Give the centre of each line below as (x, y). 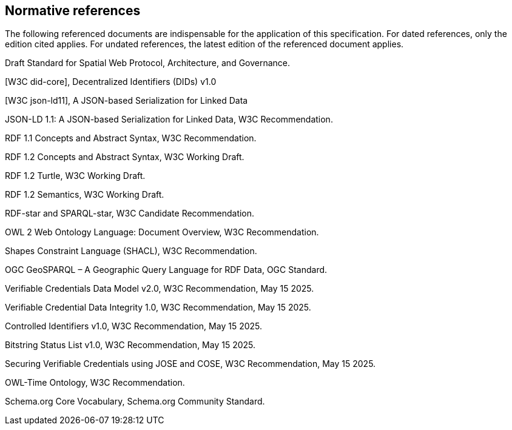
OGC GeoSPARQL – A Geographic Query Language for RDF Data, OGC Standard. (166, 270)
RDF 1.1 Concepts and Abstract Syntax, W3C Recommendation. (131, 138)
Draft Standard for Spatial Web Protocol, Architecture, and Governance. (148, 63)
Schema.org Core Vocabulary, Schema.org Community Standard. (135, 401)
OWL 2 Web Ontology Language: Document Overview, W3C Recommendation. (162, 232)
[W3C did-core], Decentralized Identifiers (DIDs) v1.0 (111, 82)
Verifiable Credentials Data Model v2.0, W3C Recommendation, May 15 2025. (160, 289)
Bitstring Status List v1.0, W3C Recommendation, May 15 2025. (130, 345)
